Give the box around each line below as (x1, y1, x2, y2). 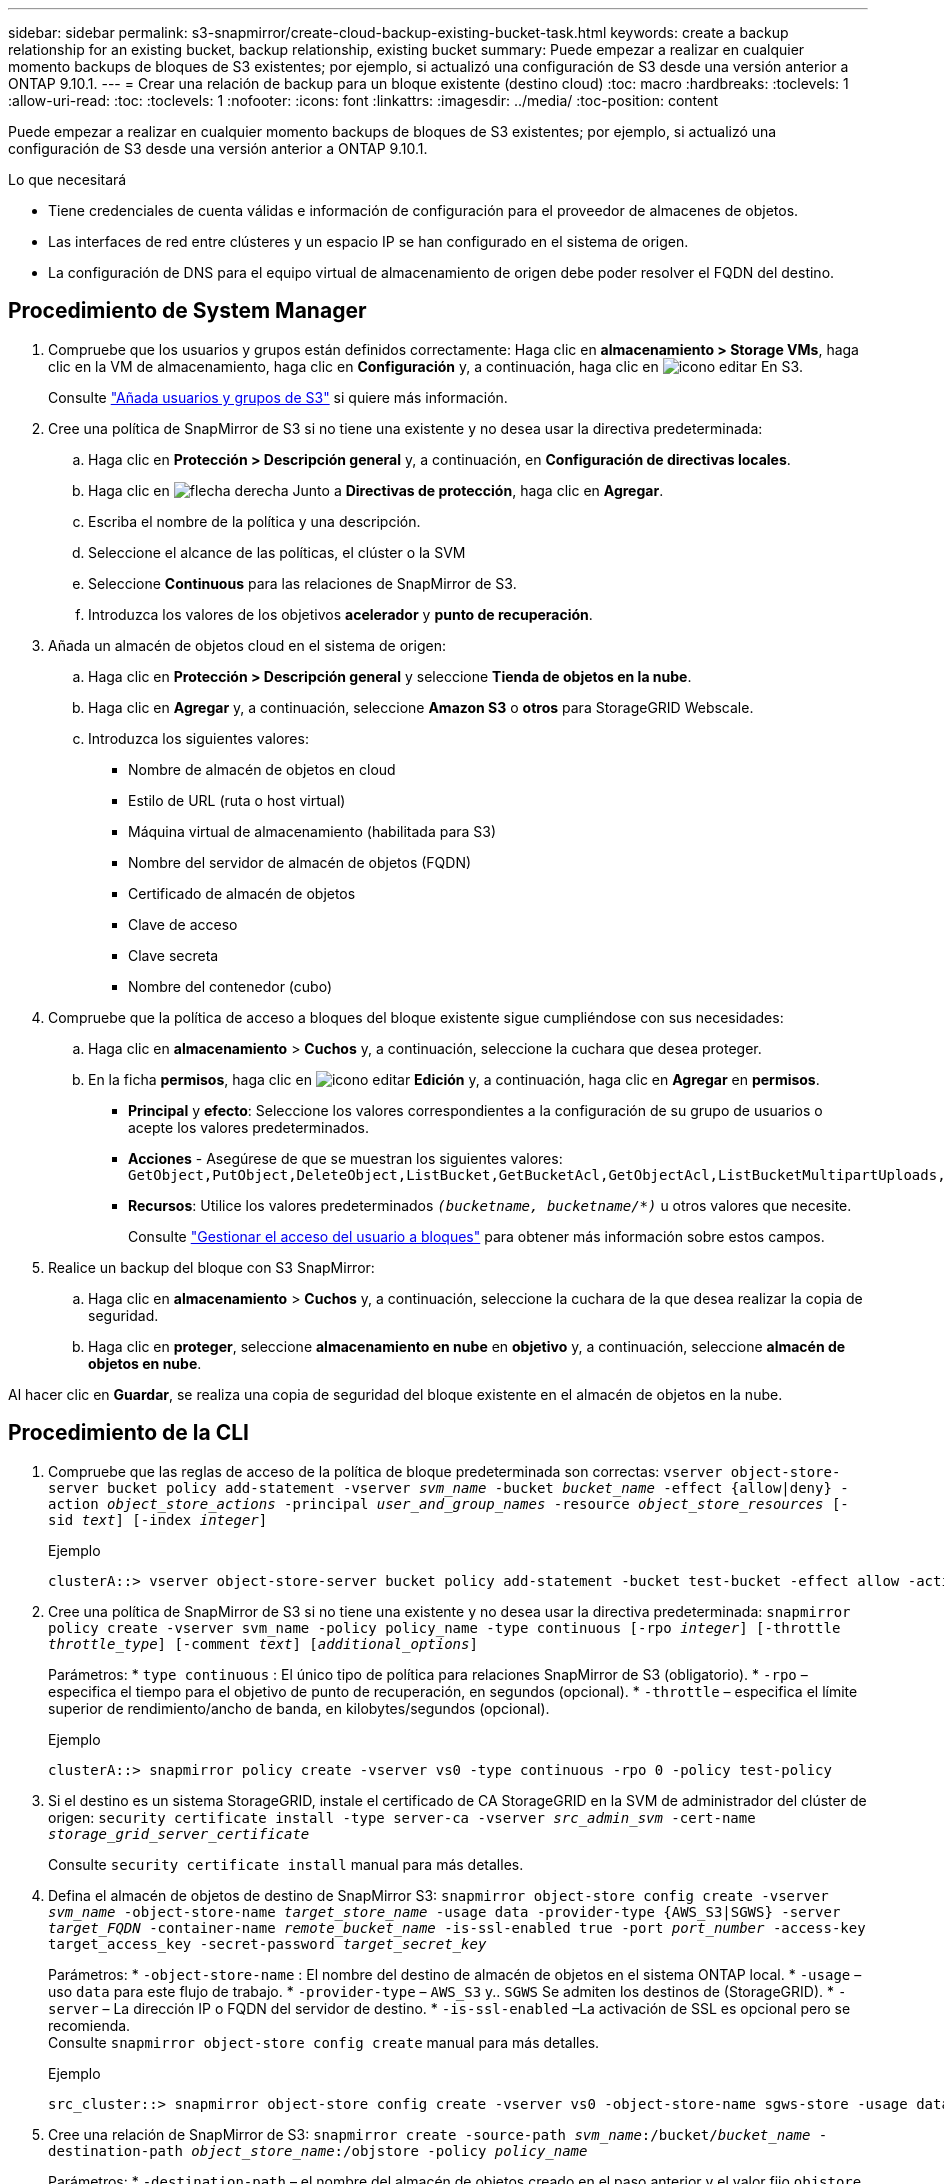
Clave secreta (128, 946, 219, 964)
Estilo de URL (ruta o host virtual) (128, 791, 346, 809)
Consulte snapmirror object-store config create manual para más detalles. (48, 2033, 600, 2051)
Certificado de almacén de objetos (128, 884, 356, 902)
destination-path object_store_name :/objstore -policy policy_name (48, 2142, 588, 2159)
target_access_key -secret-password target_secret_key (48, 1935, 487, 1952)
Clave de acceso (128, 915, 238, 933)
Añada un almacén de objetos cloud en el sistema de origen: (48, 636, 446, 654)
